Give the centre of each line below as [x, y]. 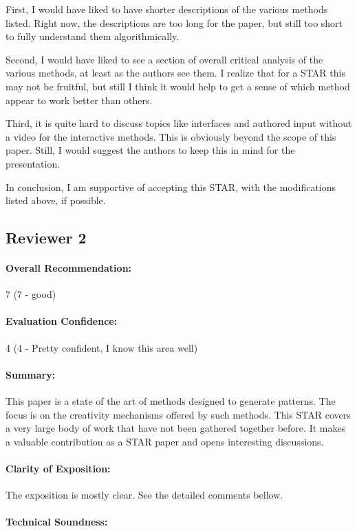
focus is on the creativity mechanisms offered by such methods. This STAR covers [178, 414]
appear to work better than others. [79, 100]
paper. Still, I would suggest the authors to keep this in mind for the [150, 150]
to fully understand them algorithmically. [93, 36]
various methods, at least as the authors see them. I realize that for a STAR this [175, 73]
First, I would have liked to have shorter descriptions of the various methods [167, 9]
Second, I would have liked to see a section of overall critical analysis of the [164, 59]
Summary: [31, 374]
